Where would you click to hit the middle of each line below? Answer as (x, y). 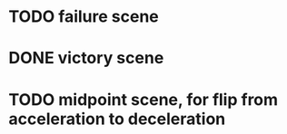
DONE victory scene (86, 58)
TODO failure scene (84, 17)
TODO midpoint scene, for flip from (143, 99)
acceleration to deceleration (117, 119)
